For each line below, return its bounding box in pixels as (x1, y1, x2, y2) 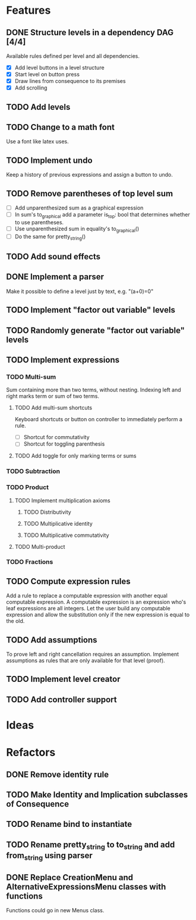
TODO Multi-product (14, 543, 65, 550)
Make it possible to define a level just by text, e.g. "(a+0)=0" (6, 288, 154, 295)
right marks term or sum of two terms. (6, 393, 100, 400)
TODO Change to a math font (6, 122, 115, 132)
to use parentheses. (14, 218, 64, 226)
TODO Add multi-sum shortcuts (14, 404, 93, 412)
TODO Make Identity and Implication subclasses (6, 790, 188, 800)
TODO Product (6, 483, 49, 492)
